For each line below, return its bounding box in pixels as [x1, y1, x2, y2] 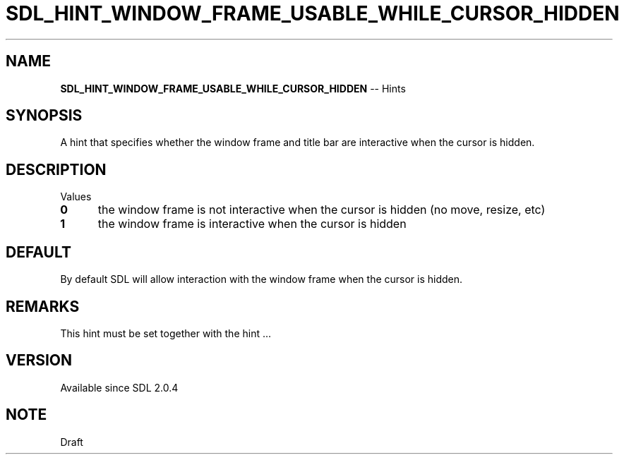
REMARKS [6, 297, 80, 315]
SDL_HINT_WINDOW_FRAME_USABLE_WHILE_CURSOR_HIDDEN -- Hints [60, 82, 406, 95]
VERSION [6, 351, 73, 370]
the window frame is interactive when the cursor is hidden [97, 217, 407, 231]
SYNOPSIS [6, 107, 83, 125]
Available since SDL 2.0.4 [60, 381, 179, 394]
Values [60, 190, 92, 203]
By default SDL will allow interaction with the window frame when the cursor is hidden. [60, 273, 463, 286]
